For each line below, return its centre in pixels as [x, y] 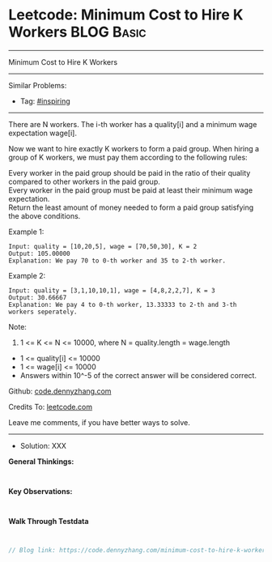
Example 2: [27, 275]
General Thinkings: [41, 461]
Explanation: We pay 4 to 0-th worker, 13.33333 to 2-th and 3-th [123, 304]
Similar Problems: [38, 85]
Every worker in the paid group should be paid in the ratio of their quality [130, 172]
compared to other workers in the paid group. [84, 181]
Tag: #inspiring [45, 101]
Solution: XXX [43, 445]
